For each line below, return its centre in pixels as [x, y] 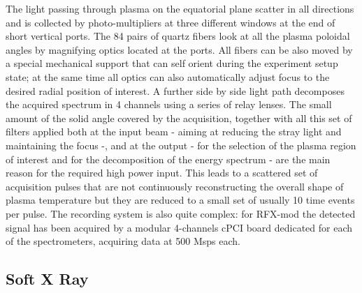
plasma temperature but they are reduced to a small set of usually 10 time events [180, 200]
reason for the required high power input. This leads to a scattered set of [162, 173]
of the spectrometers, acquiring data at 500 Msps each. [123, 241]
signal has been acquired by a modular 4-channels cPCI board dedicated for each [179, 227]
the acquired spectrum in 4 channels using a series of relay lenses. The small [169, 104]
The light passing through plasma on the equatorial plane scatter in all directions [180, 8]
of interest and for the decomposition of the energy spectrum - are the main [168, 159]
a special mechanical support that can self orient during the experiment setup [172, 63]
